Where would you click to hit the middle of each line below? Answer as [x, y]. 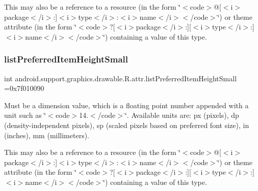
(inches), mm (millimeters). [47, 135]
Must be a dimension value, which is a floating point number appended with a [126, 105]
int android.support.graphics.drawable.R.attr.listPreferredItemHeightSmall [121, 78]
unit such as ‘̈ [25, 115]
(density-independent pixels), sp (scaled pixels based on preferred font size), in [127, 125]
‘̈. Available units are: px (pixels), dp [182, 115]
